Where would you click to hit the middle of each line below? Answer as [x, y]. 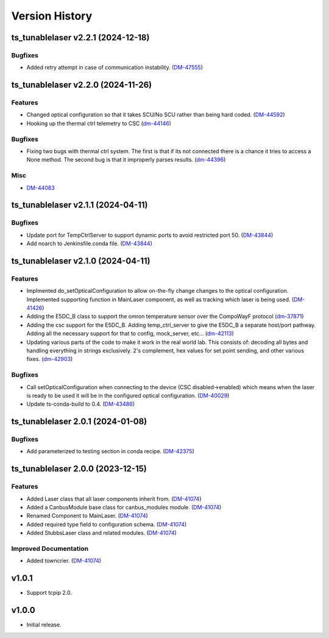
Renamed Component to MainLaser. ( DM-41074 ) [87, 516]
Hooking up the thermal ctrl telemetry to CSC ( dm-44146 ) [99, 123]
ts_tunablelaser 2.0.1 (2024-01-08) [79, 422]
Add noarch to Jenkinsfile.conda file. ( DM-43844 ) [89, 243]
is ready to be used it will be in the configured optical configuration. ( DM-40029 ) [128, 395]
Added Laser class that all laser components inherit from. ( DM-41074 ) [114, 499]
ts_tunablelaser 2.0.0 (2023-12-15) [79, 469]
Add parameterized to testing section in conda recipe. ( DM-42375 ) [110, 451]
